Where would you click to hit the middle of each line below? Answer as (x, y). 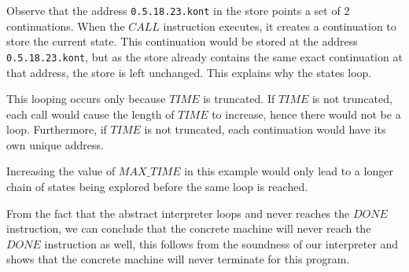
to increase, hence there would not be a (306, 114)
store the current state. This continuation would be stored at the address (182, 41)
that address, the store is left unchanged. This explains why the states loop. (189, 72)
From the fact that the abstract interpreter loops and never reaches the (178, 213)
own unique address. (55, 144)
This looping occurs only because (86, 99)
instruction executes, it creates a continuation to (280, 26)
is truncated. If (239, 99)
